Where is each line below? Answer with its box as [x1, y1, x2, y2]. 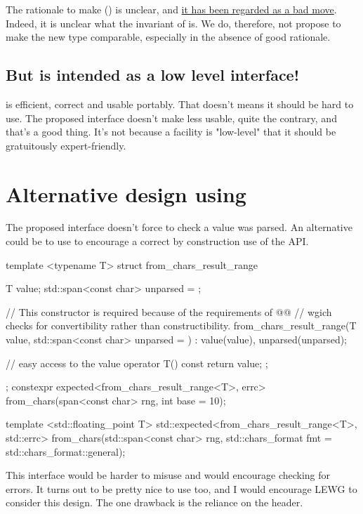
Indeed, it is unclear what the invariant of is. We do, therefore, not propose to [6, 15, 341, 30]
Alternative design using [6, 179, 246, 208]
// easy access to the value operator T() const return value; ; [6, 355, 268, 370]
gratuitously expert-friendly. [6, 138, 126, 152]
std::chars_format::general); [6, 444, 126, 459]
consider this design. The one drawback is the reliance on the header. [6, 495, 303, 510]
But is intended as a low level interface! [6, 64, 300, 86]
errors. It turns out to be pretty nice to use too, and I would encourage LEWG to [6, 481, 357, 496]
